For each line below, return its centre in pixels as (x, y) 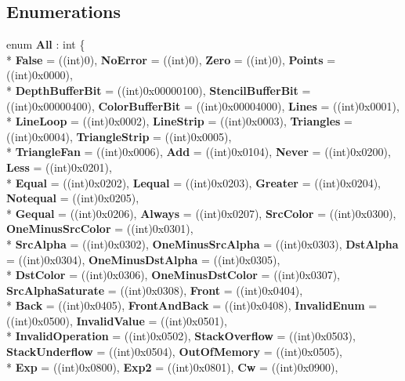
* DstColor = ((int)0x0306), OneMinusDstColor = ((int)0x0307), (173, 275)
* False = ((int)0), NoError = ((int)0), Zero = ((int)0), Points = (171, 59)
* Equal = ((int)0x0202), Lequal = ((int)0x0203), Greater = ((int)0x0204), (193, 182)
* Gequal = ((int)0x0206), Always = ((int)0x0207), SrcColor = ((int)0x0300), (201, 213)
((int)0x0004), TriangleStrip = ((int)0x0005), (119, 136)
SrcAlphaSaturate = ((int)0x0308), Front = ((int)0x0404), (155, 290)
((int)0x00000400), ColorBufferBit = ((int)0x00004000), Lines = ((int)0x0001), (203, 105)
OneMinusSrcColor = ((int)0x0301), (100, 229)
